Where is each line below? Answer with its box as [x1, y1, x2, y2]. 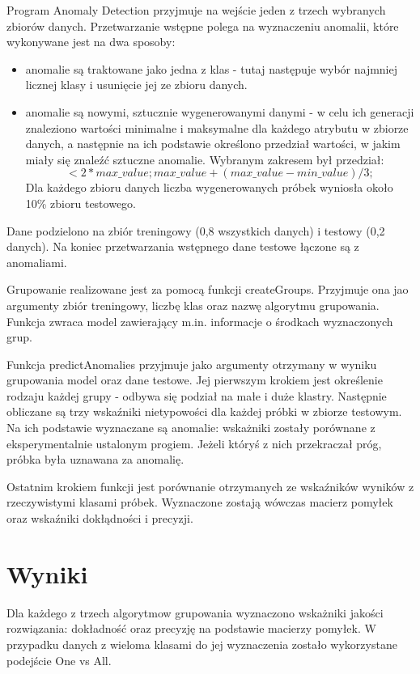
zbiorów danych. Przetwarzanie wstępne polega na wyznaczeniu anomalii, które [6, 17, 399, 34]
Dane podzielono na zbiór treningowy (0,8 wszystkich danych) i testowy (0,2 [6, 222, 385, 239]
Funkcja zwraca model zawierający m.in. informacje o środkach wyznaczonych [6, 312, 393, 329]
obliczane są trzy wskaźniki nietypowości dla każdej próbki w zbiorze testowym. [6, 403, 402, 420]
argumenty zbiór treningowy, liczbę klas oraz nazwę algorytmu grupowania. [6, 296, 380, 313]
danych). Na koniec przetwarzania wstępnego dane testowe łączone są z [6, 238, 359, 255]
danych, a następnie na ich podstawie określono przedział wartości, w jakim [25, 135, 401, 152]
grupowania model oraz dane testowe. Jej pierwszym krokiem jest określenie [6, 371, 383, 388]
